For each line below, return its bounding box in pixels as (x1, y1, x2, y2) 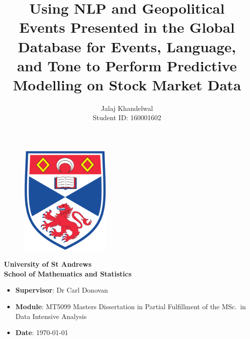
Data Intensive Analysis (15, 311, 87, 321)
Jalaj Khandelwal (101, 103, 153, 113)
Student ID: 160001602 (93, 112, 161, 123)
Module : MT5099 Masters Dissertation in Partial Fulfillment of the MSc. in (15, 301, 246, 311)
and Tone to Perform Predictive (17, 55, 237, 75)
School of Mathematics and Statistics (4, 268, 132, 278)
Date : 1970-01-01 (15, 327, 68, 338)
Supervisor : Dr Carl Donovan (15, 285, 108, 295)
